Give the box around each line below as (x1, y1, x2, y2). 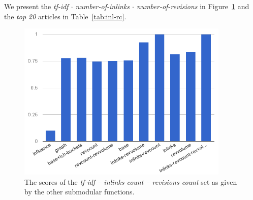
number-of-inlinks (75, 1, 130, 11)
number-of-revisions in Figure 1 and (136, 1, 249, 11)
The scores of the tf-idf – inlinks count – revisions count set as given (24, 176, 237, 187)
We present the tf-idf (4, 1, 69, 11)
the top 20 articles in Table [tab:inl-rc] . (4, 11, 126, 21)
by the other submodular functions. (24, 186, 135, 197)
